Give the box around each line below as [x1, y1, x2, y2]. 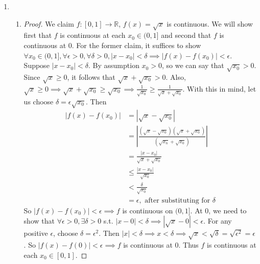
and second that [161, 30, 211, 40]
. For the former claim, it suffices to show [72, 39, 201, 50]
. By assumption [88, 60, 139, 71]
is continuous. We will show [167, 18, 253, 29]
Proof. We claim [23, 18, 74, 29]
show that [23, 215, 55, 226]
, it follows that [67, 71, 115, 82]
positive [23, 228, 48, 238]
